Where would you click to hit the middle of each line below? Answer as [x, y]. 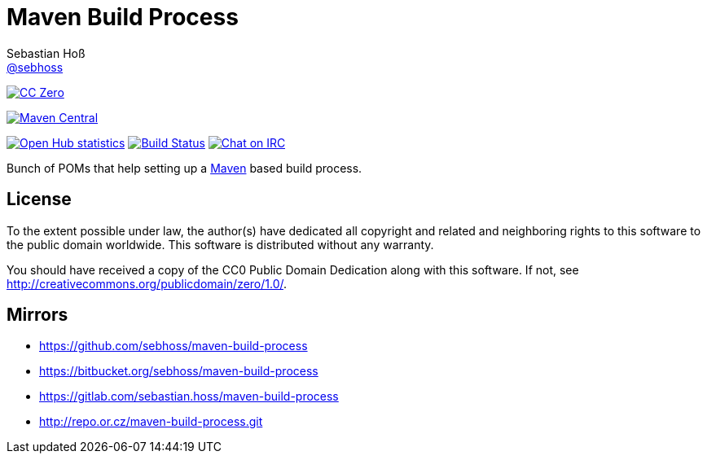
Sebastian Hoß [46, 53]
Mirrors [37, 315]
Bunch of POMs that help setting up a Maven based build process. [184, 168]
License [39, 199]
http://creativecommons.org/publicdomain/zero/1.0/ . [147, 283]
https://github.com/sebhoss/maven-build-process [173, 346]
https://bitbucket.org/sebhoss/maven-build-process [179, 371]
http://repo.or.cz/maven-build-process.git [151, 422]
